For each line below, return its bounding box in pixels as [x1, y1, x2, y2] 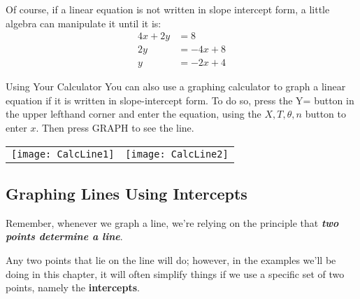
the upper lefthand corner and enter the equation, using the [6, 106, 261, 121]
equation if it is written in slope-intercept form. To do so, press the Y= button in [6, 92, 354, 107]
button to [305, 106, 346, 121]
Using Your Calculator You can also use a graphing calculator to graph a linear [6, 79, 346, 94]
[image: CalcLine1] [11, 148, 115, 160]
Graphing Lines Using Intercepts [6, 183, 247, 204]
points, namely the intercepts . [6, 280, 140, 295]
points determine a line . [6, 229, 123, 244]
